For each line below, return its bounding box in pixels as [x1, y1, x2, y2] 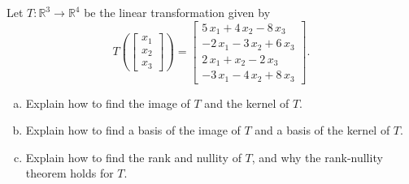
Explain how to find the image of [25, 94, 190, 111]
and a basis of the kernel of [255, 122, 390, 139]
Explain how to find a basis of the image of [25, 122, 241, 139]
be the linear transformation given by [84, 4, 271, 20]
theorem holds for [25, 165, 114, 182]
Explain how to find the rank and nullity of [25, 148, 241, 165]
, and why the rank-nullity [251, 148, 383, 165]
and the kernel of [204, 94, 289, 111]
